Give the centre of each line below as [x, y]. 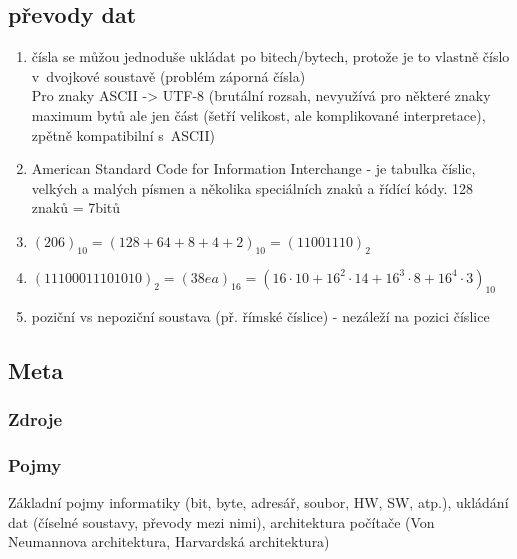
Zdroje [35, 418]
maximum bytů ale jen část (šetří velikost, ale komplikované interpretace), [258, 114]
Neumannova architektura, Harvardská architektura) [169, 541]
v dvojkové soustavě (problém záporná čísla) [168, 75]
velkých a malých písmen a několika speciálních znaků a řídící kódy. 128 [252, 187]
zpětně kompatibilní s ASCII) [123, 134]
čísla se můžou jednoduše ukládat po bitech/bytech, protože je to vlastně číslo [270, 56]
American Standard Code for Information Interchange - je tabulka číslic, [253, 168]
